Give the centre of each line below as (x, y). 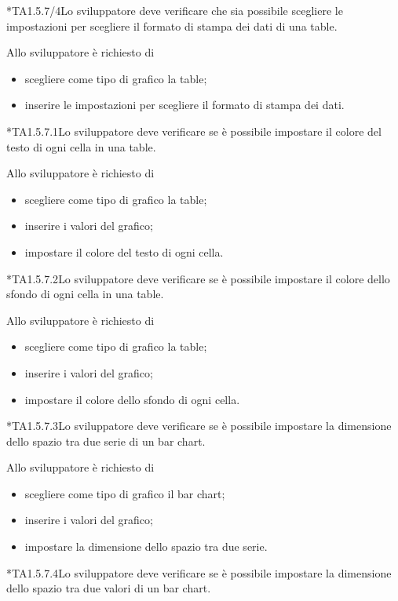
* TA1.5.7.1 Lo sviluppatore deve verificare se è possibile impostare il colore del (194, 131)
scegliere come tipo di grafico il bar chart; (125, 493)
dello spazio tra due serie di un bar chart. (106, 441)
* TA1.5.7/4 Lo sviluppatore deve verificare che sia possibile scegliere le (175, 10)
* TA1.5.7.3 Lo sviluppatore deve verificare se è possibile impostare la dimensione (199, 426)
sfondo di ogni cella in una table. (85, 294)
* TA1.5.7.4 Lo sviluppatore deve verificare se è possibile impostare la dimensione (199, 572)
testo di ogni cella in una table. (81, 146)
